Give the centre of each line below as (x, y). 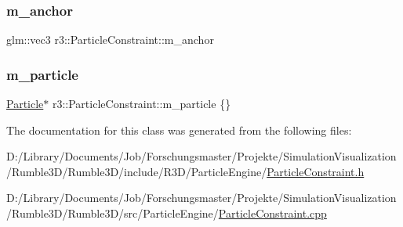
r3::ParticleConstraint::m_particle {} (142, 104)
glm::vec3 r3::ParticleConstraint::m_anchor (110, 40)
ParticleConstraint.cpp (272, 213)
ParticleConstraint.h (316, 171)
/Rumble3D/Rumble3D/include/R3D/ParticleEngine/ (137, 171)
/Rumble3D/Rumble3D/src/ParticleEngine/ (113, 213)
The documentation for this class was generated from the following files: (179, 130)
